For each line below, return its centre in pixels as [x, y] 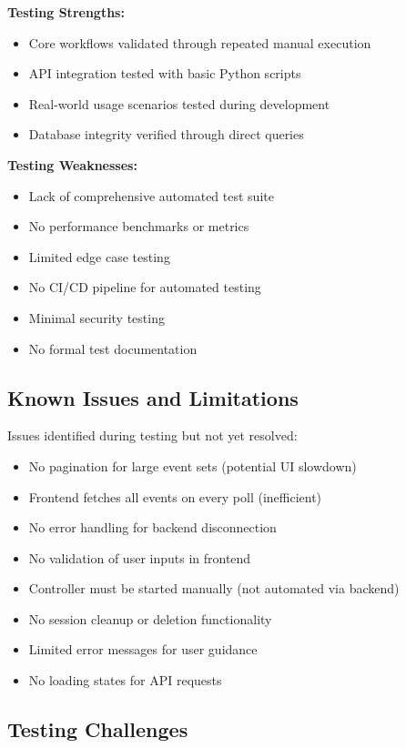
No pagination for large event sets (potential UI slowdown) [193, 465]
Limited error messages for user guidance [143, 649]
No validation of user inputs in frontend [140, 557]
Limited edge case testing [99, 256]
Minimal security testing [96, 317]
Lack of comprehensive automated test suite [151, 195]
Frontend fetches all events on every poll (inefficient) [175, 496]
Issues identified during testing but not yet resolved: [152, 435]
